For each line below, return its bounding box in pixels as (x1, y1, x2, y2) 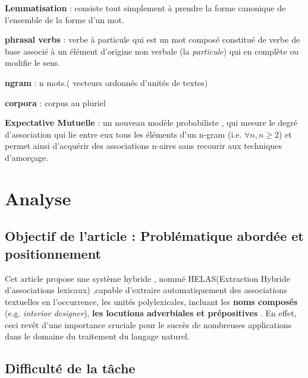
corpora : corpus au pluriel (5, 96, 106, 109)
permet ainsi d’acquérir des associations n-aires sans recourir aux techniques (5, 139, 282, 152)
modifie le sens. (5, 56, 61, 69)
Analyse (5, 186, 71, 210)
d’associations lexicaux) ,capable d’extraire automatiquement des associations (5, 284, 287, 296)
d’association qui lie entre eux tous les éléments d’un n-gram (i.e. (5, 128, 242, 140)
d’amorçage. (5, 151, 49, 163)
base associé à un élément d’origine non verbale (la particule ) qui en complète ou (5, 45, 299, 57)
